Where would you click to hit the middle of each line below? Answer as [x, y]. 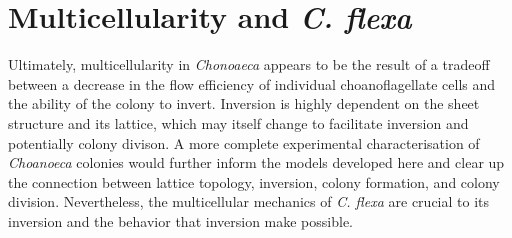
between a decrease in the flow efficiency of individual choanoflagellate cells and [252, 83]
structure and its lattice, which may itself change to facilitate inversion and [238, 122]
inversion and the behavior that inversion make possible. [181, 220]
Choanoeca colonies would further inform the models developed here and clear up [256, 162]
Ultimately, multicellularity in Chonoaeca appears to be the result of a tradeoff [249, 64]
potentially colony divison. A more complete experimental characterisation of [244, 142]
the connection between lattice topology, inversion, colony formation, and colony [254, 181]
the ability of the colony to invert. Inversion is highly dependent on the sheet [244, 103]
